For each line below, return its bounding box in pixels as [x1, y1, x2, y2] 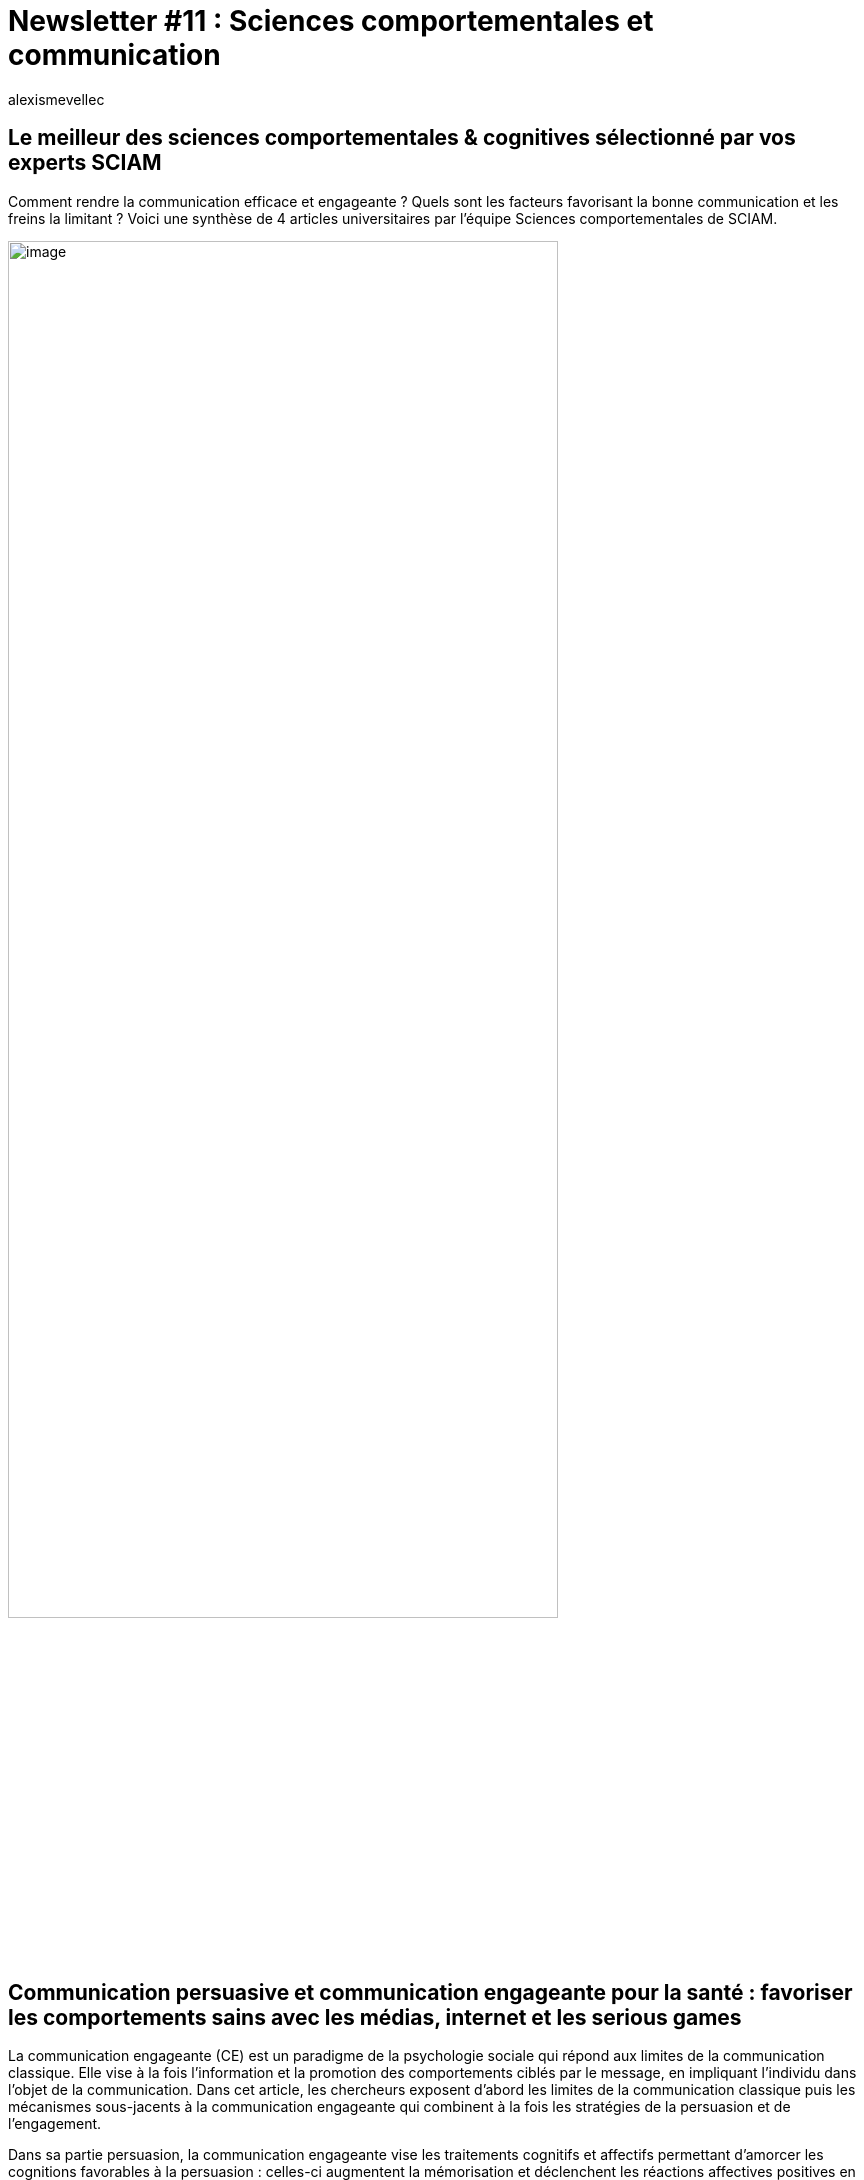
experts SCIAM [8, 150, 162, 176]
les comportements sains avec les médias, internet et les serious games [8, 2004, 742, 2030]
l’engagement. [8, 2115, 102, 2133]
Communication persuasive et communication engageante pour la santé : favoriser [8, 1979, 853, 2005]
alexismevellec [8, 90, 105, 108]
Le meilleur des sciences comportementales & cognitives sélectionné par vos [8, 125, 796, 151]
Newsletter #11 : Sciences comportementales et [8, 4, 654, 38]
